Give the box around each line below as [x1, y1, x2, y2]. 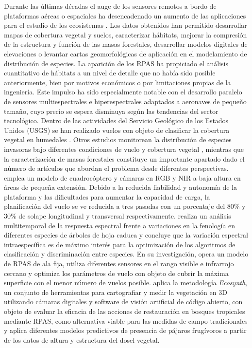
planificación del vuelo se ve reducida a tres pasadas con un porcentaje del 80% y [4, 201, 246, 211]
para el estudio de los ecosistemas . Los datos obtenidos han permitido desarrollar [4, 20, 247, 30]
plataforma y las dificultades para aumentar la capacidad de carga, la [4, 191, 210, 201]
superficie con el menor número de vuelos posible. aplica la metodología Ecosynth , [4, 277, 247, 288]
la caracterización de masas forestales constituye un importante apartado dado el [4, 153, 245, 164]
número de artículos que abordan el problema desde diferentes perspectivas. [4, 163, 229, 173]
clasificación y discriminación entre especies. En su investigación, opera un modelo [4, 249, 249, 259]
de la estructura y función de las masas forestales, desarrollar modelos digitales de [4, 39, 248, 49]
